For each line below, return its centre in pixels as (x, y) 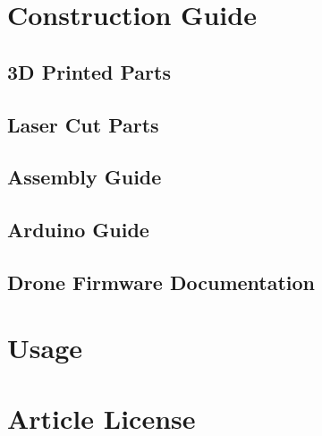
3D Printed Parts (89, 71)
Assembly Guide (85, 177)
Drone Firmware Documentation (161, 282)
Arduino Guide (78, 230)
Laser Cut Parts (83, 124)
